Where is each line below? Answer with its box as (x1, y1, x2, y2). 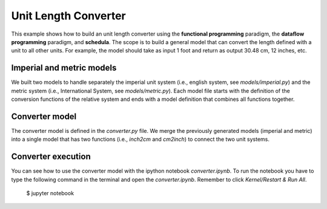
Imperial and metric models (11, 63, 117, 73)
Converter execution (11, 152, 91, 162)
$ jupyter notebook (26, 190, 74, 196)
